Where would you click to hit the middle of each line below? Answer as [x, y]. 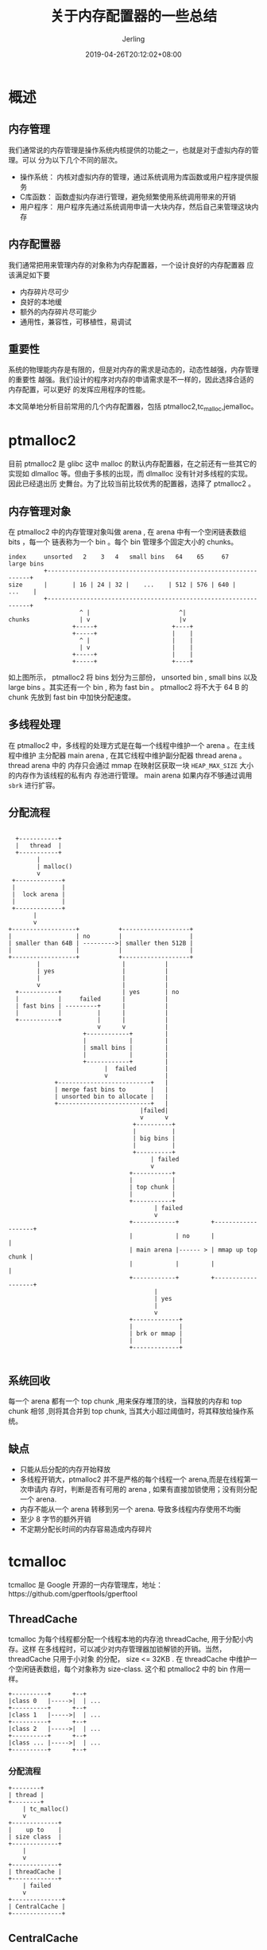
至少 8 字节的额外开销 [55, 1519]
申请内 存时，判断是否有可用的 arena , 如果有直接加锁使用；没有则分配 [142, 1490]
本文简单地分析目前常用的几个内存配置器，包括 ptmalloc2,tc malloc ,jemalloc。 [133, 407]
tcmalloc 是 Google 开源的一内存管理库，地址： [85, 1585]
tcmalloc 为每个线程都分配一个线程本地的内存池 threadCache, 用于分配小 [127, 1639]
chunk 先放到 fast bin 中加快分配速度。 [72, 697]
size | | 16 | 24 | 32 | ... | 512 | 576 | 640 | [122, 585]
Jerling [133, 39]
